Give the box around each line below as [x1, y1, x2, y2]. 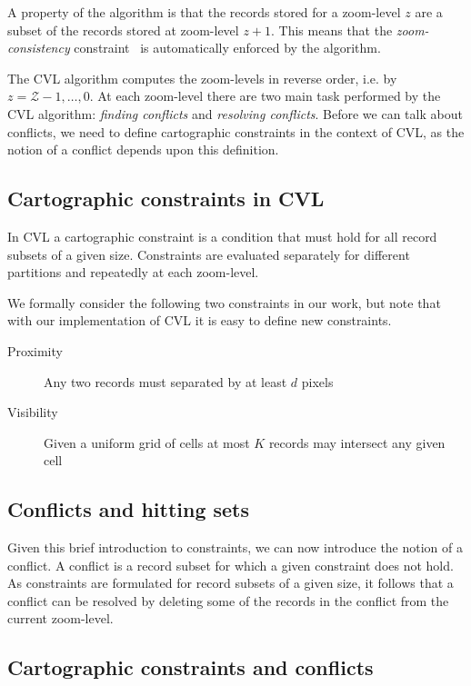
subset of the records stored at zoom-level [7, 20, 239, 39]
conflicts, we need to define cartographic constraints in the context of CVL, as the [7, 122, 465, 141]
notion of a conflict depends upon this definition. [7, 140, 279, 159]
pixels [301, 372, 334, 391]
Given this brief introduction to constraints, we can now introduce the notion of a [7, 538, 464, 557]
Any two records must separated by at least [44, 372, 287, 391]
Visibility [7, 403, 58, 422]
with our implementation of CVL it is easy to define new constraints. [7, 311, 392, 330]
